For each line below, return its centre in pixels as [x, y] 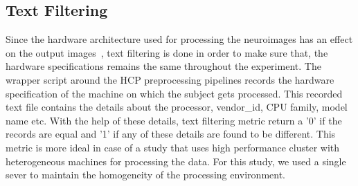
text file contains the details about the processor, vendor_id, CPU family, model [177, 107]
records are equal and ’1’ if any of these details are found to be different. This [171, 134]
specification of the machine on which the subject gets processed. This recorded [174, 93]
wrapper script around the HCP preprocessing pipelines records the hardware [170, 79]
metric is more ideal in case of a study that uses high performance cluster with [173, 147]
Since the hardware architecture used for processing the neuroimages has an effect [179, 39]
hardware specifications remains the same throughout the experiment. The [163, 66]
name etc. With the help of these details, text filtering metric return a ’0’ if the [174, 120]
